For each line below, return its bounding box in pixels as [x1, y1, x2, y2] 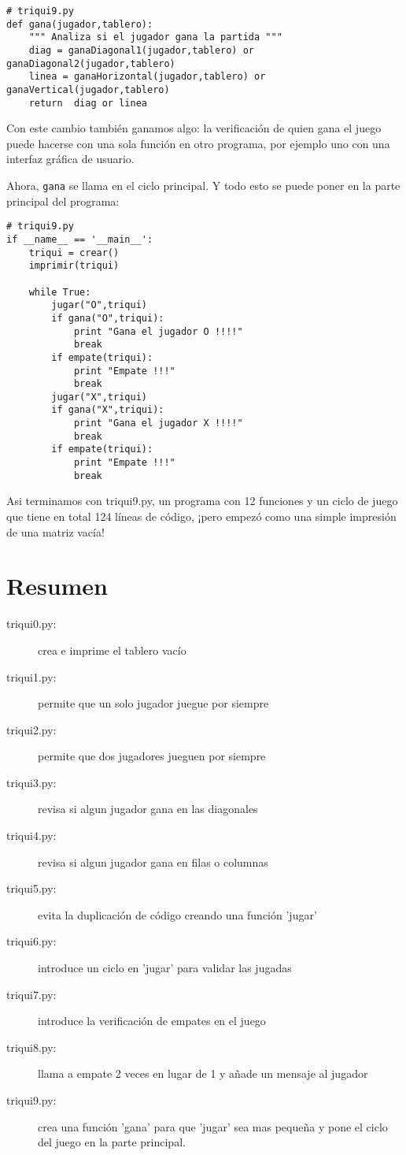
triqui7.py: [6, 986, 57, 1002]
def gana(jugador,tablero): [6, 18, 153, 30]
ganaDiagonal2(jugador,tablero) [6, 58, 175, 69]
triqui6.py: [6, 933, 57, 949]
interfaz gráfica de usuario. [6, 150, 135, 167]
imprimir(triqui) [28, 260, 120, 272]
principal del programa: [6, 192, 120, 209]
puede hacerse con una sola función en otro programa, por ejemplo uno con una [6, 135, 390, 151]
